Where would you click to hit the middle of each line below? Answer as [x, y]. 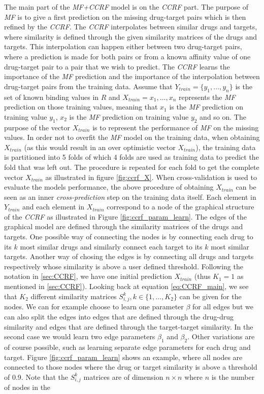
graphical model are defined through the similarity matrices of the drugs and [124, 226]
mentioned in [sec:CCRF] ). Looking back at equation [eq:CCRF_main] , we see [126, 286]
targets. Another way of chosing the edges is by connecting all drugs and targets [129, 256]
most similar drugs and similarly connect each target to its [111, 246]
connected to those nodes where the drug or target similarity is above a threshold [131, 367]
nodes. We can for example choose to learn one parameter [94, 307]
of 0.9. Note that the [36, 377]
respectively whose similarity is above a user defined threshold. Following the [124, 266]
